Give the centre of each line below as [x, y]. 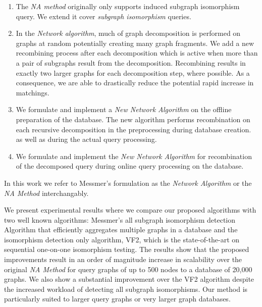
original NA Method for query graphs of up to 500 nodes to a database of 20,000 [128, 269]
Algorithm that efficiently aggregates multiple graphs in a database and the [121, 229]
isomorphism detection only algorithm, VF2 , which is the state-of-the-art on [122, 239]
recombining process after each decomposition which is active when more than [137, 53]
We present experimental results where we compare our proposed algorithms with [130, 210]
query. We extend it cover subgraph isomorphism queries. [103, 16]
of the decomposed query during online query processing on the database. [130, 166]
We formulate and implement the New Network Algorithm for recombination [134, 156]
